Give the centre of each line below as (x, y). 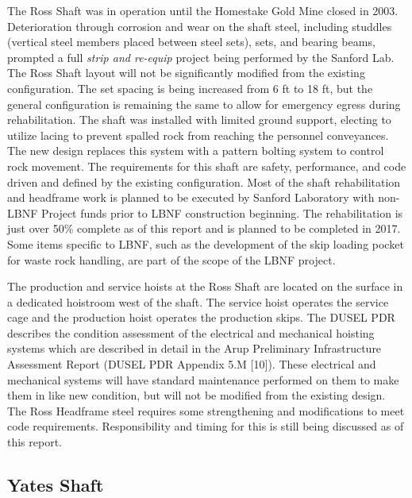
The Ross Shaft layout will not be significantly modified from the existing (186, 73)
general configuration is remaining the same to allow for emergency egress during (204, 104)
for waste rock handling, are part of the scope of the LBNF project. (171, 259)
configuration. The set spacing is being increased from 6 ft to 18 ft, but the (190, 88)
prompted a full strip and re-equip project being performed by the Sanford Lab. (201, 57)
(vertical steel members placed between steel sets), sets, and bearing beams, (191, 42)
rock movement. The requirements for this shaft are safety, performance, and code (207, 166)
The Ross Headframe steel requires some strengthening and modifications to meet (206, 410)
